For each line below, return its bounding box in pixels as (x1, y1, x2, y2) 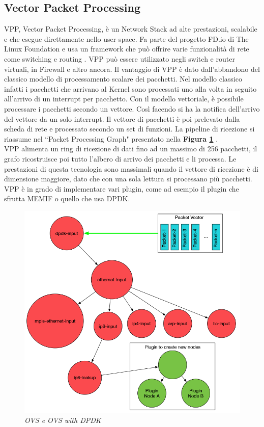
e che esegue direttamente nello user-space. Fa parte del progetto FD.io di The (4, 33, 249, 44)
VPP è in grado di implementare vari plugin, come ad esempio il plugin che (4, 183, 239, 194)
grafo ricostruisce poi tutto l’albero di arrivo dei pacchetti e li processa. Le (4, 153, 237, 164)
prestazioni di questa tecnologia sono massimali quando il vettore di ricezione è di (4, 163, 258, 174)
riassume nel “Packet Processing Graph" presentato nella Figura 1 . (4, 133, 218, 144)
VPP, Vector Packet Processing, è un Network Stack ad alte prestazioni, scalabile (4, 23, 257, 34)
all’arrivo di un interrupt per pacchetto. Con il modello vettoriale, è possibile (4, 93, 244, 104)
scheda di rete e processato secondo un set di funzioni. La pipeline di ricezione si (4, 123, 255, 134)
